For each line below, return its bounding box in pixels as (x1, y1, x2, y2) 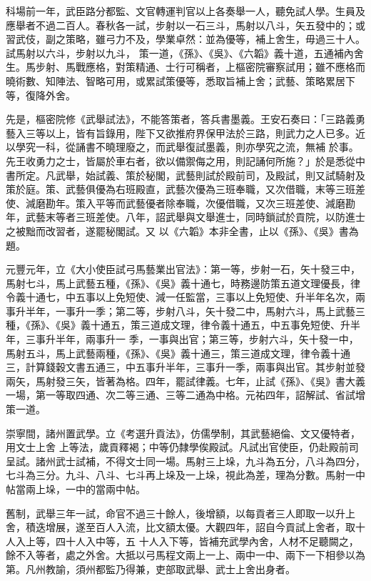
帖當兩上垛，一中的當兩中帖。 (6, 482, 146, 496)
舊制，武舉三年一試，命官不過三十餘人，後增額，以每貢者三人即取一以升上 (6, 505, 355, 520)
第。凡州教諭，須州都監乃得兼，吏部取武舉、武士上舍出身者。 (6, 561, 295, 576)
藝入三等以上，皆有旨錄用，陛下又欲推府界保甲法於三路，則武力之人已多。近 (6, 125, 365, 140)
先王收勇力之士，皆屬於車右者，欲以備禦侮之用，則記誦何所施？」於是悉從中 (6, 153, 365, 168)
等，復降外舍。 (6, 87, 76, 102)
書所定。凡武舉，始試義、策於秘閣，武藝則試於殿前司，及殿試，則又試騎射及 (6, 167, 365, 182)
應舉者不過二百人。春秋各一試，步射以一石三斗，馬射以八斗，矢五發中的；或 (6, 17, 365, 32)
